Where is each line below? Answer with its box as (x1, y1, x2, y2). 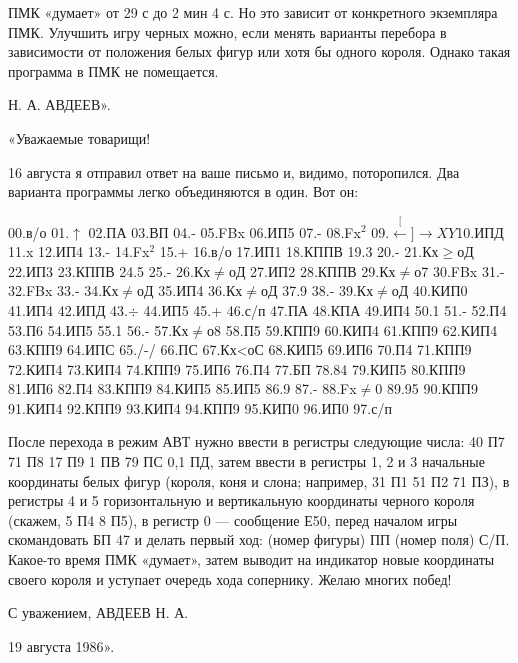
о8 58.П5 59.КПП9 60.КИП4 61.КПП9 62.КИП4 (207, 319, 498, 340)
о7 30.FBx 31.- (414, 260, 505, 281)
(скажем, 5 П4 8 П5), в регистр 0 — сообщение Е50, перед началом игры (8, 509, 458, 530)
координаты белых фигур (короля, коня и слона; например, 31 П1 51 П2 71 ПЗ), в (8, 470, 510, 491)
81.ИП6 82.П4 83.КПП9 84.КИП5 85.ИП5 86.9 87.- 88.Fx (8, 378, 357, 399)
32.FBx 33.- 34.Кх (8, 280, 119, 301)
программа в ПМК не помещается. (8, 60, 219, 81)
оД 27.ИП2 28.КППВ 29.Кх (228, 260, 396, 281)
